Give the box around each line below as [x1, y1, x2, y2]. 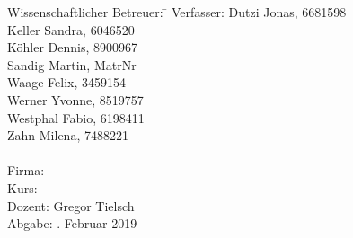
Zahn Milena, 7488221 [7, 126, 128, 145]
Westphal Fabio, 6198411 [7, 108, 145, 127]
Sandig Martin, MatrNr [7, 55, 137, 74]
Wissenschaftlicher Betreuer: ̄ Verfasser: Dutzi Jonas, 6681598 [7, 3, 347, 21]
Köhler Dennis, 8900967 [7, 38, 137, 57]
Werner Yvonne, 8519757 [7, 90, 144, 109]
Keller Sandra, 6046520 [7, 20, 135, 39]
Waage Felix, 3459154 [7, 73, 127, 92]
